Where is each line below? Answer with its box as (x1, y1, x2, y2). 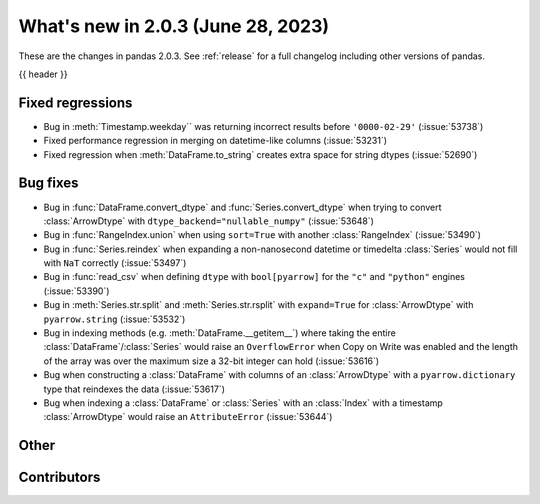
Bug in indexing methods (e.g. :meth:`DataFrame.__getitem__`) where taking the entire (43, 327, 397, 339)
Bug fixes (18, 175, 79, 192)
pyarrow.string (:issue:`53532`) (43, 313, 186, 325)
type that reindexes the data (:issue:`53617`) (43, 383, 225, 395)
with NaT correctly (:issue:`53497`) (43, 257, 187, 269)
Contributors (18, 469, 101, 486)
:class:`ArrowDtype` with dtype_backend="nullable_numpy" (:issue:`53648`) (43, 215, 375, 227)
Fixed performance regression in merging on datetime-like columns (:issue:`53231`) (43, 135, 388, 147)
